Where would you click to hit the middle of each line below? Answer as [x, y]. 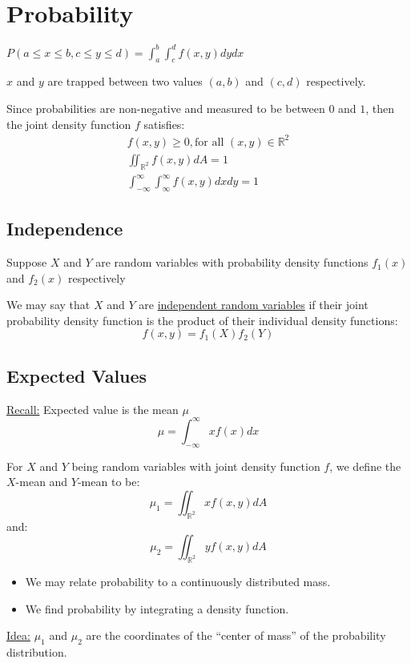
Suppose [27, 262]
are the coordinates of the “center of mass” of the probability [236, 635]
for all [210, 142]
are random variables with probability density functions [232, 262]
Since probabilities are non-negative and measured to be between [166, 108]
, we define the [365, 466]
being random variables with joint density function [196, 466]
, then [380, 108]
